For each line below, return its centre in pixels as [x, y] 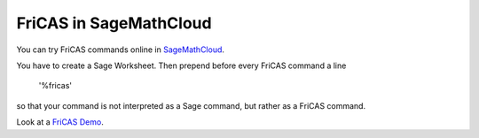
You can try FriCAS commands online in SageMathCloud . [121, 50]
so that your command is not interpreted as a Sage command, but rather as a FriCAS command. [191, 105]
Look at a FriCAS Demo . [60, 122]
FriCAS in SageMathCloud [114, 23]
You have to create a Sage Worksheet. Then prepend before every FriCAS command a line [181, 65]
